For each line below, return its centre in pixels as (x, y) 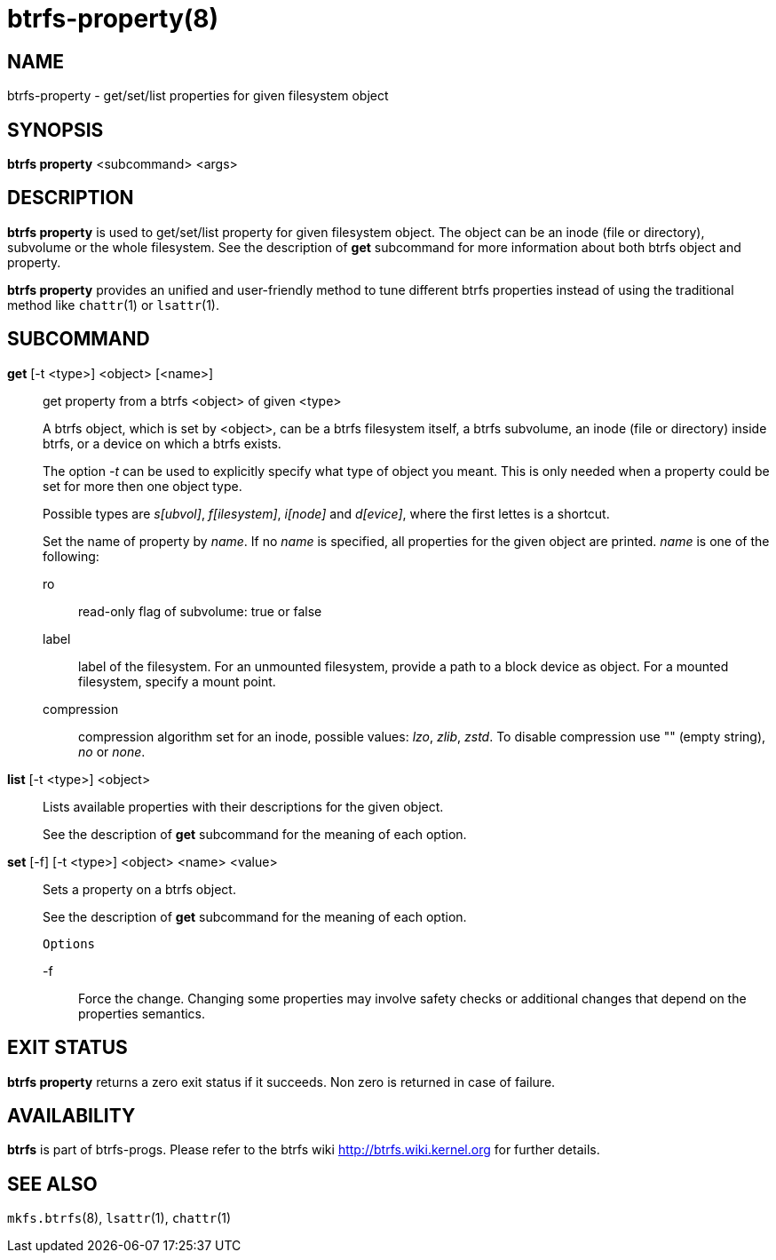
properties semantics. (142, 1013)
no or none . (112, 751)
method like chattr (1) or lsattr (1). (114, 305)
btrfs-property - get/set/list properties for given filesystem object (198, 96)
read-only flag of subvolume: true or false (200, 611)
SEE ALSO (52, 1184)
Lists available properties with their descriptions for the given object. (243, 806)
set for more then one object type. (143, 486)
